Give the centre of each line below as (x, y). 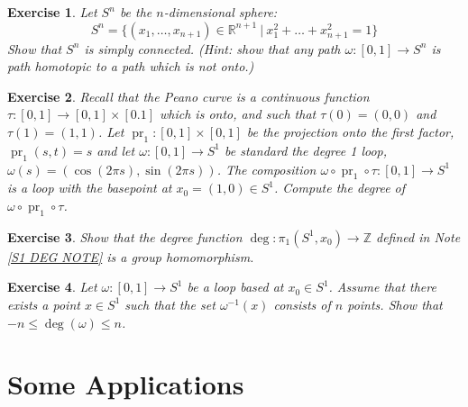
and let (116, 150)
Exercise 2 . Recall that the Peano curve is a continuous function (188, 96)
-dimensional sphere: (220, 12)
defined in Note (418, 236)
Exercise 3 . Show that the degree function (125, 236)
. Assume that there (382, 287)
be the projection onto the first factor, (350, 131)
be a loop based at (235, 287)
